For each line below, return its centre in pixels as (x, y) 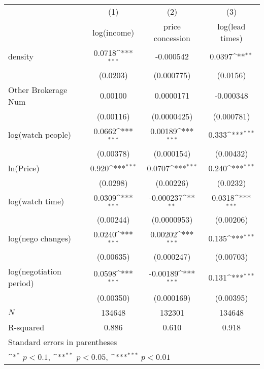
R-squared (26, 327)
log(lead (232, 26)
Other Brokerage (38, 89)
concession (172, 38)
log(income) (113, 32)
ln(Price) (24, 168)
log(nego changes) (40, 238)
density (21, 56)
